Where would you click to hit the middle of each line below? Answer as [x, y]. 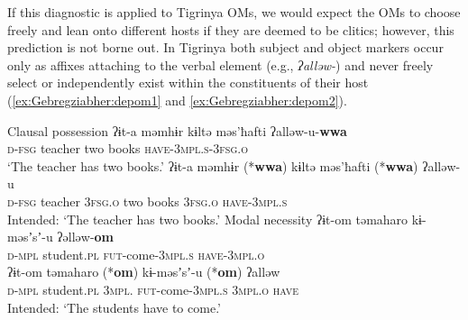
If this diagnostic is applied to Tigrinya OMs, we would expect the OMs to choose [234, 12]
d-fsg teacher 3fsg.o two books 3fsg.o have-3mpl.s [147, 201]
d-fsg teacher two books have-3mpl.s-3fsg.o [128, 148]
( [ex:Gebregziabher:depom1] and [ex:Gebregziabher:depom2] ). [177, 100]
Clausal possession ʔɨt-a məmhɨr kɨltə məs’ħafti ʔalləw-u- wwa [177, 130]
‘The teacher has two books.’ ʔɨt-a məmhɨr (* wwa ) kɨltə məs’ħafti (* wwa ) [213, 165]
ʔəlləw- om [86, 237]
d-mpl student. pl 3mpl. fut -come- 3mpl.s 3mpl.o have [153, 289]
